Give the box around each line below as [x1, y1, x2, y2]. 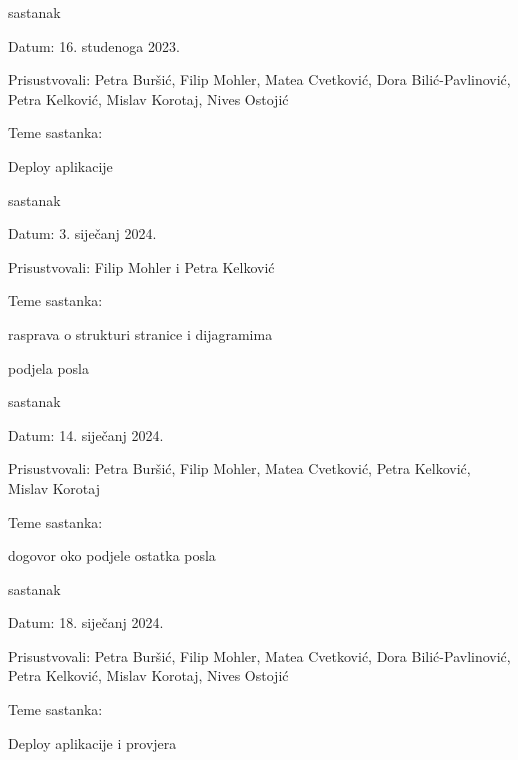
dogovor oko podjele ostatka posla [8, 545, 216, 566]
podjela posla [8, 357, 89, 378]
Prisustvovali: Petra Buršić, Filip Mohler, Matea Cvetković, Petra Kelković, [8, 458, 471, 479]
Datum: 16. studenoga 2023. [8, 35, 180, 56]
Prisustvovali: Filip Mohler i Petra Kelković [8, 256, 275, 277]
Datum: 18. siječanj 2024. [8, 612, 164, 633]
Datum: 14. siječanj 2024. [8, 424, 164, 445]
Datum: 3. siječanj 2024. [8, 223, 157, 244]
